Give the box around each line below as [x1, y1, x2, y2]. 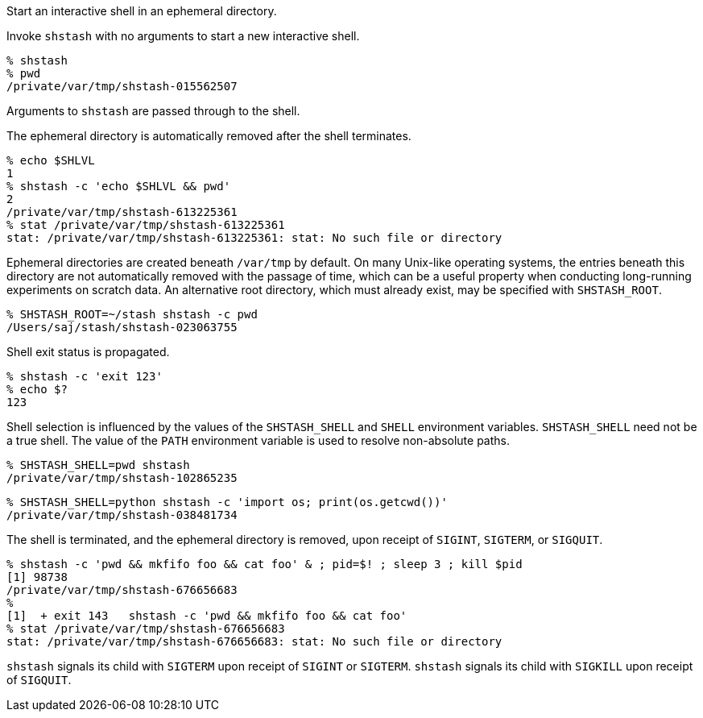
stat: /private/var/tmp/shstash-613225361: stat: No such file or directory [6, 231, 502, 244]
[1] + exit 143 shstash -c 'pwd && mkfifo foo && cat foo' [6, 609, 407, 622]
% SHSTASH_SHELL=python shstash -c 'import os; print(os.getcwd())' [6, 496, 448, 508]
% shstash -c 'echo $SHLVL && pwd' [6, 180, 231, 193]
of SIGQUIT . [6, 673, 72, 687]
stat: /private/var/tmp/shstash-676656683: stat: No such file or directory [6, 635, 502, 648]
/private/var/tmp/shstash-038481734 [6, 508, 238, 521]
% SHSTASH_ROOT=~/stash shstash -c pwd [6, 308, 258, 321]
